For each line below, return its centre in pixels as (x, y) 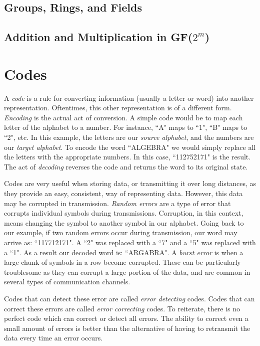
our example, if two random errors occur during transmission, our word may (121, 232)
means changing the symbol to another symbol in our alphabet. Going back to (124, 222)
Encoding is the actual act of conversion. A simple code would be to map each (123, 117)
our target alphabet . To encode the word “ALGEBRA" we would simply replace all (130, 147)
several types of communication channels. (67, 282)
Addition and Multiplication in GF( (98, 37)
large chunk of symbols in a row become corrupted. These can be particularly (122, 262)
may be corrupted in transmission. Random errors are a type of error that (117, 203)
